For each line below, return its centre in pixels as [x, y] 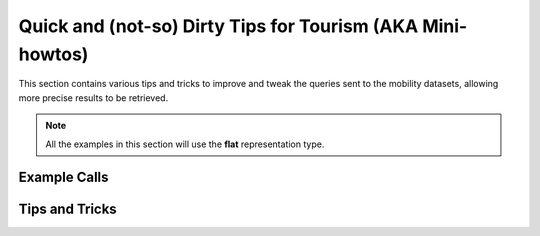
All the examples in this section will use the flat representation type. [185, 144]
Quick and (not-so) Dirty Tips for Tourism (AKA [218, 26]
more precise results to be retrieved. [93, 97]
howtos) [53, 54]
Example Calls [63, 177]
